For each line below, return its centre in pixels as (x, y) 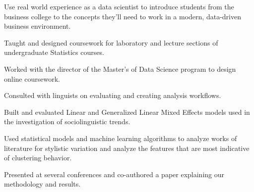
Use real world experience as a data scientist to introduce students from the (119, 6)
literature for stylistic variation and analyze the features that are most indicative (127, 148)
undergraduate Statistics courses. (54, 52)
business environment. (37, 26)
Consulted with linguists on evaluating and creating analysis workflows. (113, 95)
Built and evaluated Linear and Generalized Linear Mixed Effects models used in (127, 112)
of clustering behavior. (38, 158)
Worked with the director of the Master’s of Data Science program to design (120, 69)
